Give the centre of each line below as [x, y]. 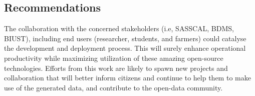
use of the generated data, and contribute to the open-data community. [113, 87]
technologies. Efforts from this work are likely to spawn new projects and [116, 68]
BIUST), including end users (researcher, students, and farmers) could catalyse [125, 38]
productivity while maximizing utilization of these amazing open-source [114, 58]
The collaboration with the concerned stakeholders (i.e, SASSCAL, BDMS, [119, 28]
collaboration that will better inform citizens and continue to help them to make [127, 78]
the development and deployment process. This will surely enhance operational [125, 48]
